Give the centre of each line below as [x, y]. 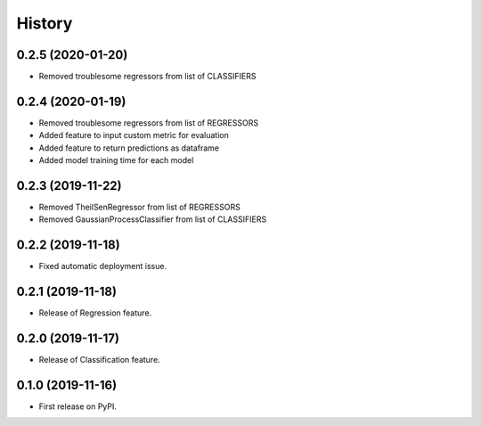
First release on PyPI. [78, 406]
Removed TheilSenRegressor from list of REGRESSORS [139, 207]
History [45, 23]
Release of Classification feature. [99, 360]
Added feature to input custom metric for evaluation [134, 135]
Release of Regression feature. [95, 313]
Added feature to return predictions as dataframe [129, 148]
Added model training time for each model [116, 160]
